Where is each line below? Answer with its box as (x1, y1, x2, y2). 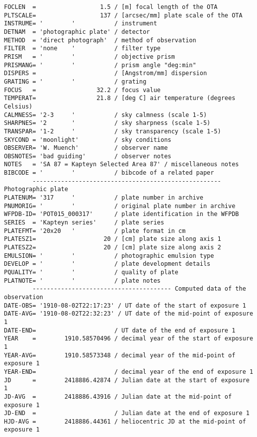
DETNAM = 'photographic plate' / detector (4, 28, 150, 35)
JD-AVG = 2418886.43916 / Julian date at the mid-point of (4, 393, 232, 400)
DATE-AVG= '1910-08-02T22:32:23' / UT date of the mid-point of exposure (4, 310, 254, 318)
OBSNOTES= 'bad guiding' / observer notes (4, 152, 171, 160)
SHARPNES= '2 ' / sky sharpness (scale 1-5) (4, 119, 211, 127)
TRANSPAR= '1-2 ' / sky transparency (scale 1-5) (4, 127, 221, 135)
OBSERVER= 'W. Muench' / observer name (4, 144, 168, 152)
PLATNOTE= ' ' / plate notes (4, 277, 161, 284)
